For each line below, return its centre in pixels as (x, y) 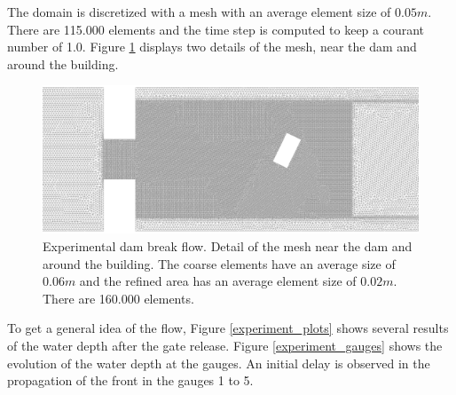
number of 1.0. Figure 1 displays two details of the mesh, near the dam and (212, 47)
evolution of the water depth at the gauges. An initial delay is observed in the (219, 363)
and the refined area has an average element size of (218, 281)
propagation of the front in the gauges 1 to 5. (130, 380)
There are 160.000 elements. (118, 298)
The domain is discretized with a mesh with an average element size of (199, 12)
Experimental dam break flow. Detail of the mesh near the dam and (228, 246)
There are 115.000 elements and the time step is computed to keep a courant (216, 29)
